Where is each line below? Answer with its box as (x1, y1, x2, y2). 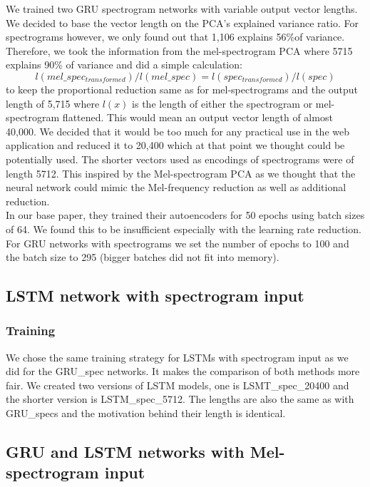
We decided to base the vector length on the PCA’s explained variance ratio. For (6, 15, 359, 30)
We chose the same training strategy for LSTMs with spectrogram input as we (6, 349, 349, 364)
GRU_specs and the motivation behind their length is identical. (6, 406, 286, 421)
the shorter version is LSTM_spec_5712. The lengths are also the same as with (6, 391, 354, 406)
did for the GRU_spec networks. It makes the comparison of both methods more (6, 364, 360, 379)
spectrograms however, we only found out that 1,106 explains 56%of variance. (6, 29, 345, 44)
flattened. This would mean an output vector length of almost (62, 110, 333, 125)
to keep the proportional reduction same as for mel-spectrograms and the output (6, 81, 359, 96)
